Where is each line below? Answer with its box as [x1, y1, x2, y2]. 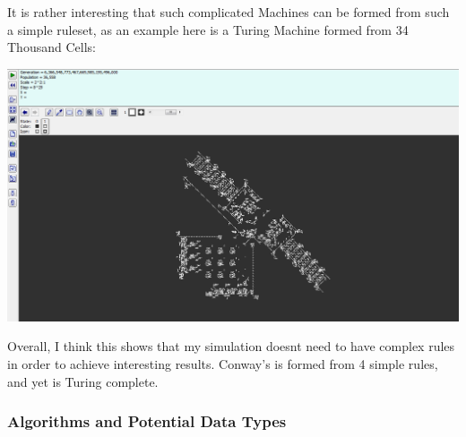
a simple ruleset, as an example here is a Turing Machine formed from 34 [7, 20, 409, 39]
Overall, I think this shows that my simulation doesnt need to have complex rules [7, 337, 455, 356]
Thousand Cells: [7, 38, 96, 56]
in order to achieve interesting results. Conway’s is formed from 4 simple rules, [7, 354, 438, 373]
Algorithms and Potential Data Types [7, 410, 287, 433]
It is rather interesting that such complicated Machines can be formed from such [7, 3, 450, 21]
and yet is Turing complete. [7, 372, 159, 390]
